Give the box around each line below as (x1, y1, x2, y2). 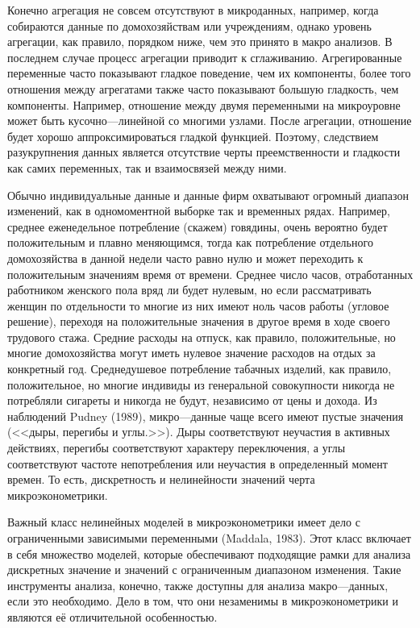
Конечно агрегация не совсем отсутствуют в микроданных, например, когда (7, 2, 379, 18)
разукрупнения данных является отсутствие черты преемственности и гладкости (7, 143, 401, 160)
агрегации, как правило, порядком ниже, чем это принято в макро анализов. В (7, 33, 393, 50)
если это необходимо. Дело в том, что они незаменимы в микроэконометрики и (7, 593, 398, 609)
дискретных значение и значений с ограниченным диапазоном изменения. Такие (7, 561, 401, 578)
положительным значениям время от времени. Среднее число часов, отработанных (7, 265, 414, 282)
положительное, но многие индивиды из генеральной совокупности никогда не (7, 376, 395, 393)
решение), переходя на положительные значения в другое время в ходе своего (7, 313, 390, 330)
